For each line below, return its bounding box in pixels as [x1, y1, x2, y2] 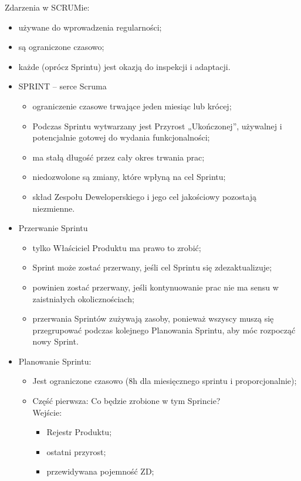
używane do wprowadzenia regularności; [18, 21, 162, 33]
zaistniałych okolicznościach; [32, 292, 134, 305]
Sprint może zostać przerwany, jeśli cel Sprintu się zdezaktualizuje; [32, 261, 272, 273]
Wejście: [32, 406, 62, 418]
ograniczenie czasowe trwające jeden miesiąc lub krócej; [32, 99, 232, 112]
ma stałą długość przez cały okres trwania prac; [32, 151, 205, 163]
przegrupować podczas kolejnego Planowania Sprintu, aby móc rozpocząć [32, 323, 296, 336]
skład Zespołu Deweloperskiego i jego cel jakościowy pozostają [32, 190, 256, 202]
